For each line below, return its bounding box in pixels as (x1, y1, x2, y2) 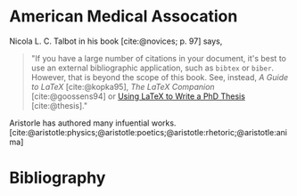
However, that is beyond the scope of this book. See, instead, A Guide (30, 71, 289, 82)
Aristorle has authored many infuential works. (9, 118, 177, 128)
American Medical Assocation (9, 6, 238, 27)
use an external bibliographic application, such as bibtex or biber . (30, 62, 275, 73)
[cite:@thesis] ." (30, 100, 87, 110)
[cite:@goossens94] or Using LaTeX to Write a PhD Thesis (30, 91, 245, 102)
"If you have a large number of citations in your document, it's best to (30, 53, 287, 63)
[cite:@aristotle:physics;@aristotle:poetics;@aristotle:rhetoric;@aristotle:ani (9, 127, 288, 137)
